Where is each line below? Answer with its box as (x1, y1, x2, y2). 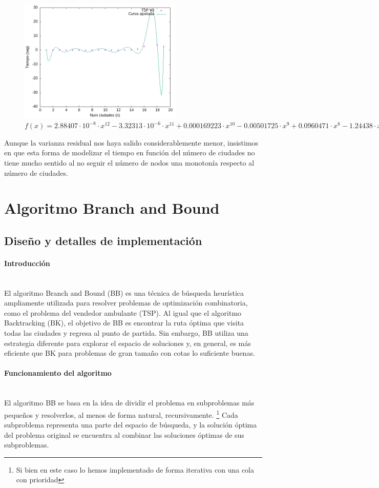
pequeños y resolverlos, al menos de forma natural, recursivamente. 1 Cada (4, 408, 238, 420)
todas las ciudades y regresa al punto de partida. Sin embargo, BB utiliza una (4, 328, 248, 338)
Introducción (4, 257, 50, 268)
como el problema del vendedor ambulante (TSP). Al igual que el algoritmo (4, 307, 242, 318)
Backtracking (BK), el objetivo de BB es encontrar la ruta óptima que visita (4, 317, 244, 328)
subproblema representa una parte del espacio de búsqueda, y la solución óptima (4, 419, 257, 430)
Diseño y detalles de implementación (4, 232, 202, 248)
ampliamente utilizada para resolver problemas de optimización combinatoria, (4, 297, 248, 308)
